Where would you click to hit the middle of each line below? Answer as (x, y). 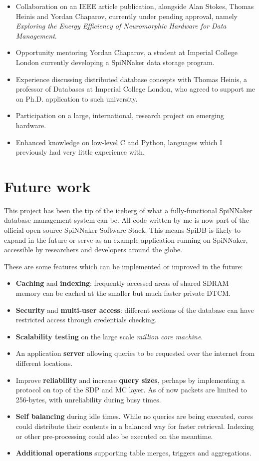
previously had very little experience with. (80, 152)
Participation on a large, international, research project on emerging (120, 115)
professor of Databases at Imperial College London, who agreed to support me (135, 89)
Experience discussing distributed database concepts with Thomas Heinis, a (131, 79)
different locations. (44, 363)
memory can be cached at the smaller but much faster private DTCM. (123, 293)
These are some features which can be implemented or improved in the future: (124, 266)
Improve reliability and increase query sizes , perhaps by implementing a (130, 380)
